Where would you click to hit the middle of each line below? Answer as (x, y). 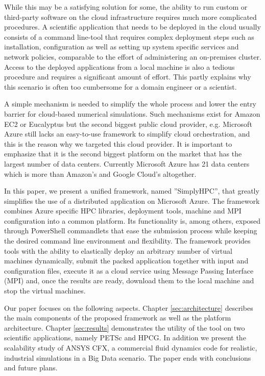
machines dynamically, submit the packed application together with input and (126, 261)
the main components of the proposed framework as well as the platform (118, 318)
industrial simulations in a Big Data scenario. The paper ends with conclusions (128, 357)
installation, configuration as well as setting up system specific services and (122, 47)
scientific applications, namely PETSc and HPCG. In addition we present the (125, 338)
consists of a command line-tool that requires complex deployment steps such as (129, 36)
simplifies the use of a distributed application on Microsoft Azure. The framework (132, 200)
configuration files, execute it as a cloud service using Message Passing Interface (129, 270)
